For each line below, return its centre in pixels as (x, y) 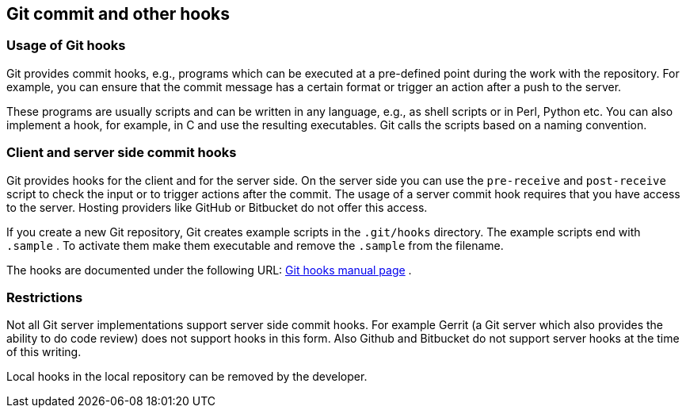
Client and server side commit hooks (122, 153)
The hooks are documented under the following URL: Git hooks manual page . (209, 270)
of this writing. (44, 352)
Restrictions (45, 297)
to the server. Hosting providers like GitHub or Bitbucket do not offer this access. (217, 207)
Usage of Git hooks (66, 46)
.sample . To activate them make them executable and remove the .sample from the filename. (255, 245)
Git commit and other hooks (118, 14)
